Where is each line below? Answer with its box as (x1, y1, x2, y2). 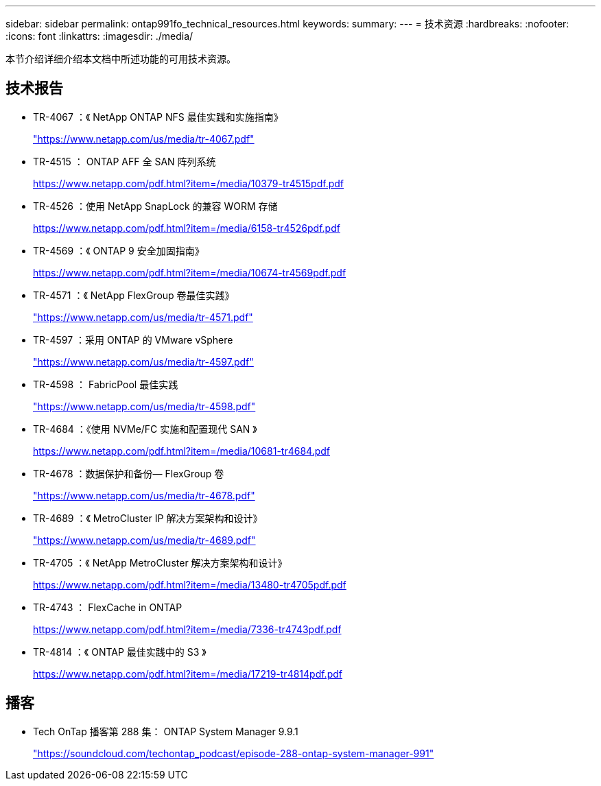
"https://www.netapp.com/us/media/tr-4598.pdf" (33, 400, 256, 412)
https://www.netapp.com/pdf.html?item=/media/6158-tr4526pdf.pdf (33, 222, 340, 234)
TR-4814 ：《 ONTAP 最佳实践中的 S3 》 (33, 645, 207, 658)
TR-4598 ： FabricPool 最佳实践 (33, 378, 178, 390)
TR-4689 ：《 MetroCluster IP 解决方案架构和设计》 (33, 512, 263, 524)
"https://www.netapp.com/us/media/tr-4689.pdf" (33, 534, 256, 546)
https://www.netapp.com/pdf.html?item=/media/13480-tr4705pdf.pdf (33, 578, 346, 591)
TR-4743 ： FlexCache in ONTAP (33, 601, 182, 613)
